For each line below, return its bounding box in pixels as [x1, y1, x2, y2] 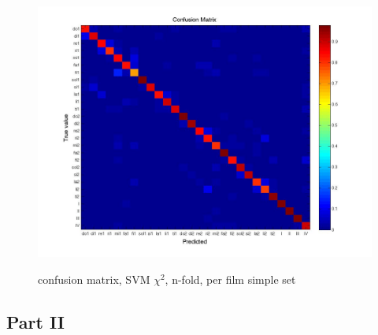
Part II [6, 309, 65, 333]
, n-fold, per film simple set [165, 270, 296, 287]
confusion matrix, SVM [38, 270, 150, 287]
